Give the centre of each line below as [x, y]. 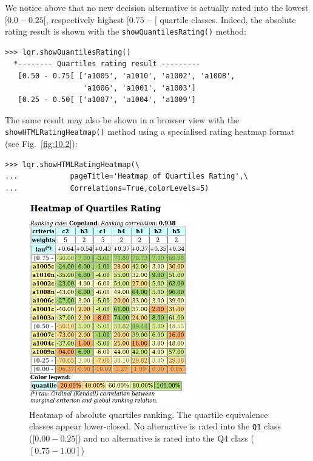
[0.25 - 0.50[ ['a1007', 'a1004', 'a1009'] [107, 100]
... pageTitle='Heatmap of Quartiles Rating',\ [126, 176]
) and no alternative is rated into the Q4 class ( [166, 438]
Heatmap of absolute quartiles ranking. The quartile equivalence [149, 414]
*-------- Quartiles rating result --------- [107, 64]
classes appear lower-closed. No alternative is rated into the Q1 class [155, 426]
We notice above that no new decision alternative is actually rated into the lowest [157, 7]
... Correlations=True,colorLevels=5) [107, 188]
